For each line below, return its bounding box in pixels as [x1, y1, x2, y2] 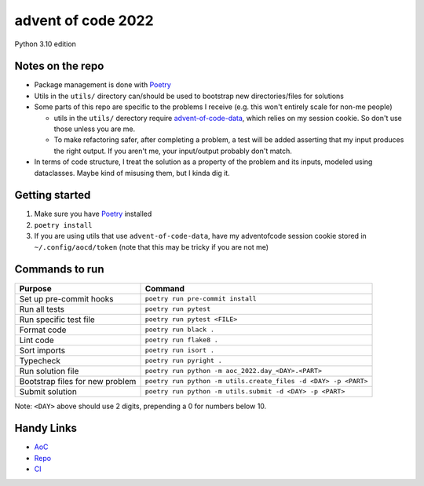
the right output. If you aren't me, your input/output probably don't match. [53, 146, 292, 155]
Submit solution [19, 386, 78, 396]
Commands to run [14, 263, 105, 276]
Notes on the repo [14, 60, 104, 73]
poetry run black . [144, 326, 215, 334]
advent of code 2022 [14, 12, 154, 29]
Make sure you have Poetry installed [34, 209, 152, 219]
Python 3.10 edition [14, 39, 76, 49]
